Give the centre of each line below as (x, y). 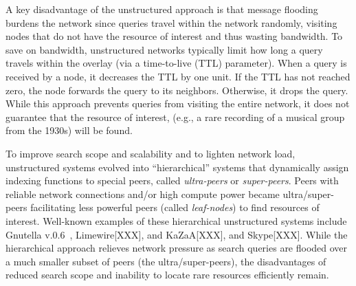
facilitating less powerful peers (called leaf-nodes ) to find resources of (175, 207)
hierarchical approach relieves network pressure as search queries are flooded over (177, 248)
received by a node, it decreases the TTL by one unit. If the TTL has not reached (178, 76)
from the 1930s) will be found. (69, 130)
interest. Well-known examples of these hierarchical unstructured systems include (176, 220)
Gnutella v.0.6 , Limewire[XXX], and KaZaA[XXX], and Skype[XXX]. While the (177, 234)
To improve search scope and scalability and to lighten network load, (151, 153)
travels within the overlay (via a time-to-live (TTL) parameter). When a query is (176, 63)
